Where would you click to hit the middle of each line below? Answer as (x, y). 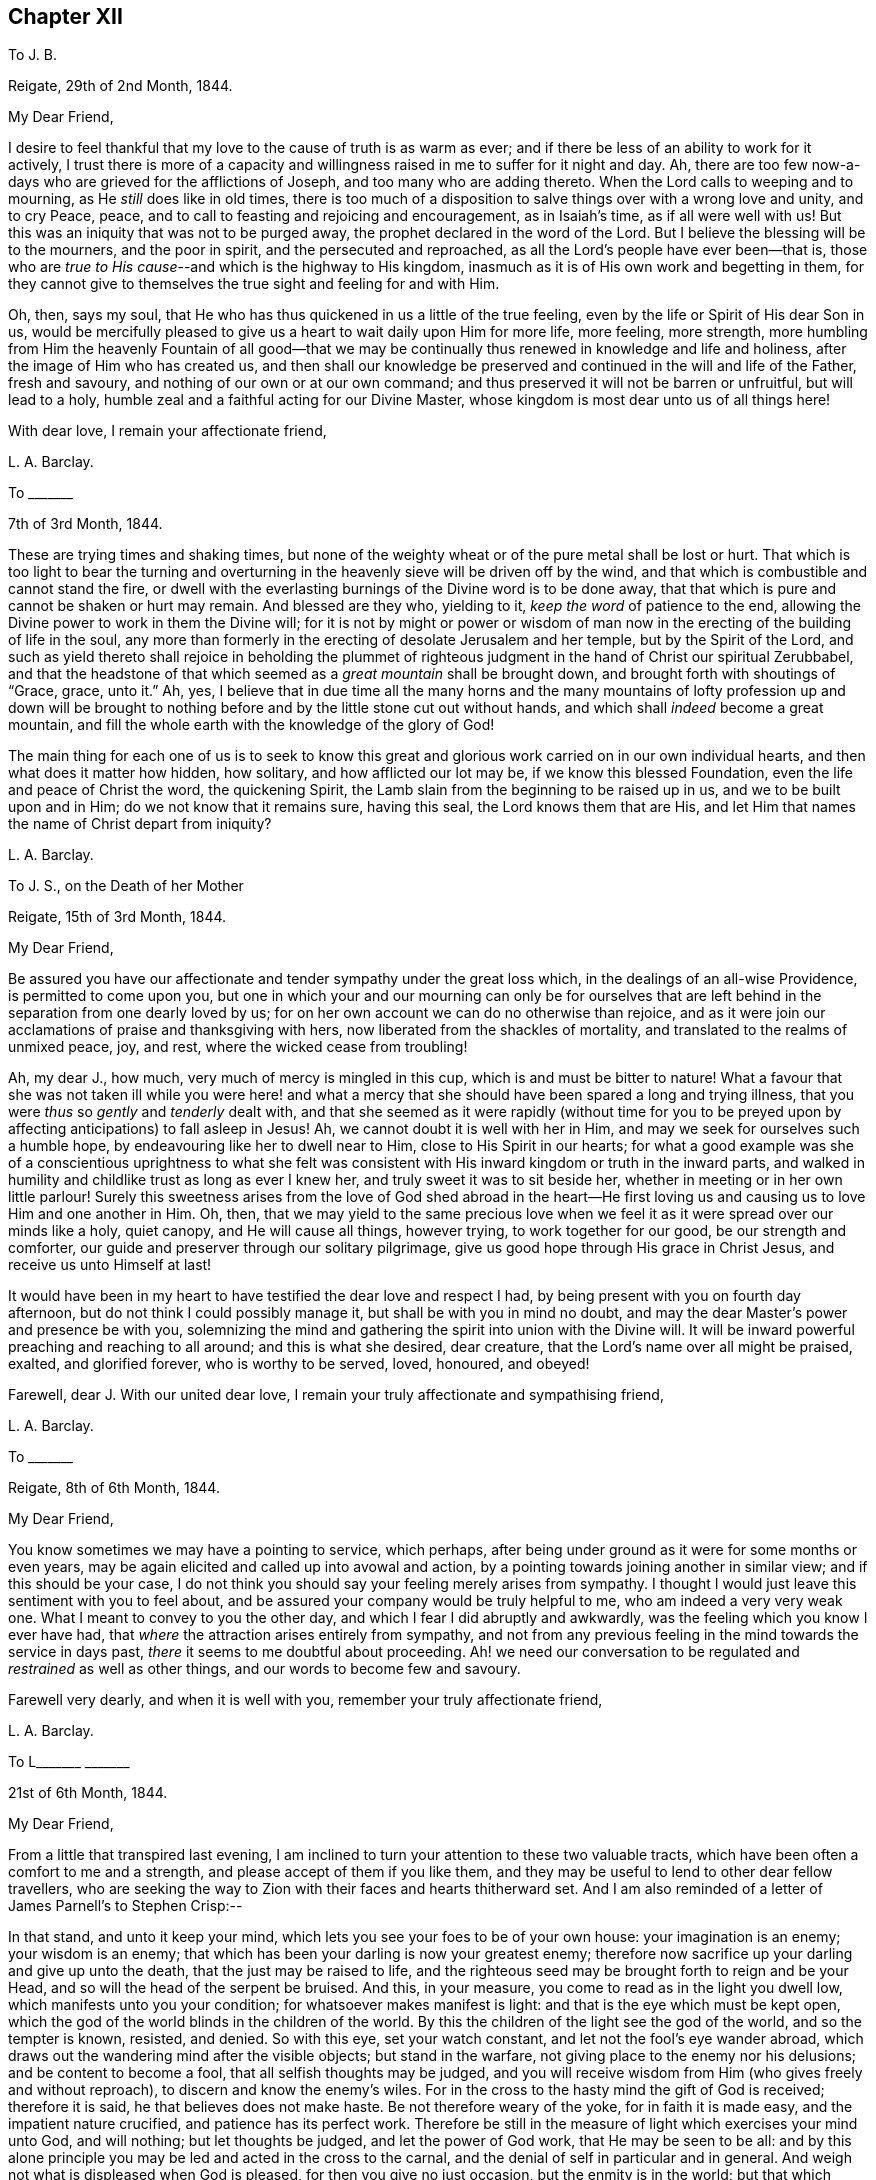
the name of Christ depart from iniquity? (140, 824)
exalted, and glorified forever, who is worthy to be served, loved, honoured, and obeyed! (299, 1364)
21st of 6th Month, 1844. (88, 1793)
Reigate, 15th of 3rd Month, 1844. (117, 917)
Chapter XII (65, 16)
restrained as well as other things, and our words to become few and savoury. (264, 1669)
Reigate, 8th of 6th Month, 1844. (114, 1488)
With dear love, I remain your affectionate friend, (167, 431)
